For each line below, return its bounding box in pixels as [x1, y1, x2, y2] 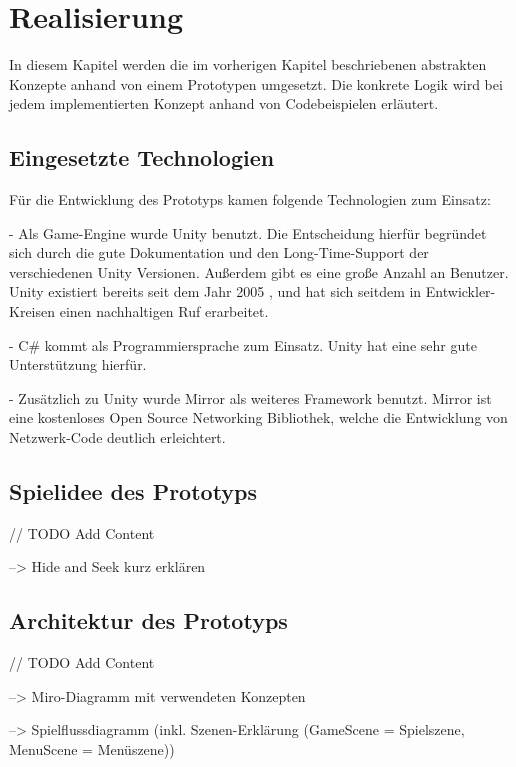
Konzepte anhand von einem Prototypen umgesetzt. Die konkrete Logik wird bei [9, 73, 503, 94]
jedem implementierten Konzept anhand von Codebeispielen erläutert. [9, 93, 439, 114]
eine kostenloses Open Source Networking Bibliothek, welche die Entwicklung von [9, 407, 508, 428]
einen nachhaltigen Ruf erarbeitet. [59, 301, 269, 322]
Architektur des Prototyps [9, 605, 288, 636]
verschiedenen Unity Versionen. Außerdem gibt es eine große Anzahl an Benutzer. [9, 261, 509, 282]
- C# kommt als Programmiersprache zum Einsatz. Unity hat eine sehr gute [9, 334, 477, 355]
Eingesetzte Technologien [9, 142, 275, 173]
